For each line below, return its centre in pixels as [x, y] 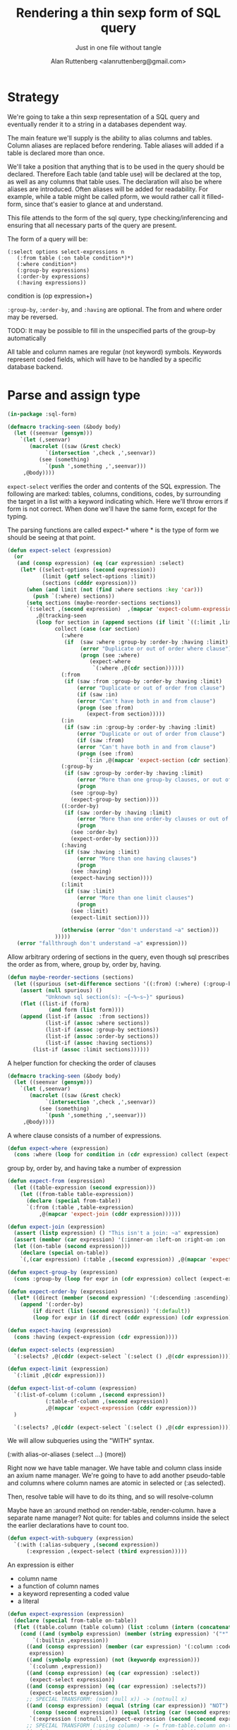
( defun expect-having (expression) [60, 1330]
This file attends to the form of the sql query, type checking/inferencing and [117, 217]
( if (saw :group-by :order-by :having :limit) [133, 773]
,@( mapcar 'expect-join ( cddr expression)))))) [110, 1214]
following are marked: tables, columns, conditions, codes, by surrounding [114, 494]
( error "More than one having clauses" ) [137, 859]
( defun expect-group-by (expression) [63, 1272]
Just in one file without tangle [119, 47]
